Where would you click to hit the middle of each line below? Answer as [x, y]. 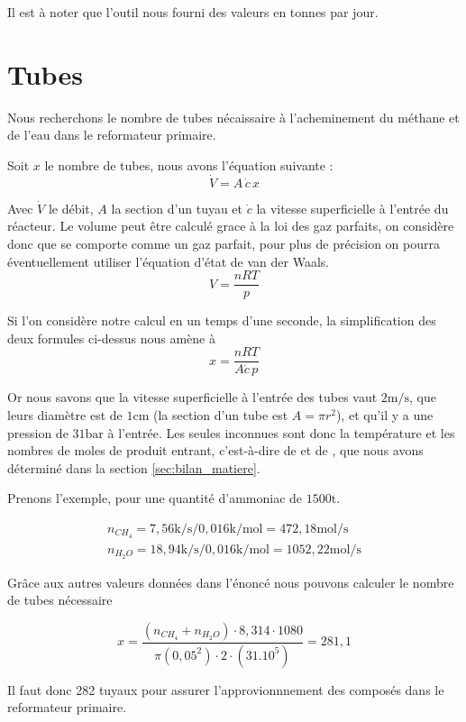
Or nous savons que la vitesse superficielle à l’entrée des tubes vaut [192, 397]
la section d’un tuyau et [177, 208]
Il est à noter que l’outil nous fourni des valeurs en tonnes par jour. [193, 12]
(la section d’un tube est [220, 415]
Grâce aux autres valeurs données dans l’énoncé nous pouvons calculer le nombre [231, 582]
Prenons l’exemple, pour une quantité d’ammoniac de [155, 498]
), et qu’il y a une [384, 415]
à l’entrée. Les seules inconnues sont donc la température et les [281, 432]
